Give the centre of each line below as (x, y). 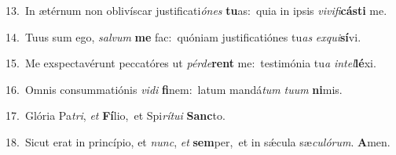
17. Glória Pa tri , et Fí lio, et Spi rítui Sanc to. (115, 115)
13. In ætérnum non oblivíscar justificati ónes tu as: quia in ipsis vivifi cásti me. (196, 10)
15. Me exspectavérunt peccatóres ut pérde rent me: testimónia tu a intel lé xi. (191, 63)
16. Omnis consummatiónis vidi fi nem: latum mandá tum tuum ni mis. (174, 89)
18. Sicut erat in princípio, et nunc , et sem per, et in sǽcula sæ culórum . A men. (198, 141)
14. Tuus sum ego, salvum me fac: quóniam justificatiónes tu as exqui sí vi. (183, 36)
